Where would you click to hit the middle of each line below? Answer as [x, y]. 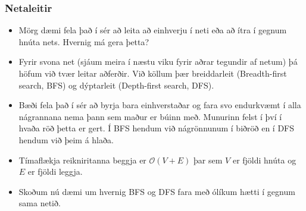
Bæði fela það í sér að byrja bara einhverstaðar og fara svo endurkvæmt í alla [160, 105]
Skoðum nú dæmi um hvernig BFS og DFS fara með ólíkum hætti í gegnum [157, 191]
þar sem [208, 160]
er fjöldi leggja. [55, 171]
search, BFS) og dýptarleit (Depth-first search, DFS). [116, 85]
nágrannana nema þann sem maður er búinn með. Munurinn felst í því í [150, 116]
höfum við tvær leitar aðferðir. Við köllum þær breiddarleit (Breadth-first [153, 73]
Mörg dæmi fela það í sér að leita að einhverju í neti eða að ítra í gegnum [153, 30]
